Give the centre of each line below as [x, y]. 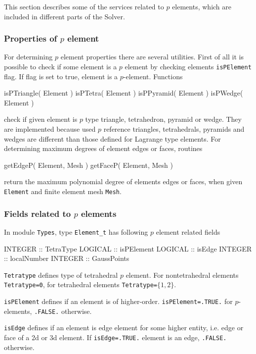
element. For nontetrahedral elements [182, 275]
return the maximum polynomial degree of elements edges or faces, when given [123, 181]
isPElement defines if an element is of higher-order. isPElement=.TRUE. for [118, 301]
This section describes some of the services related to [84, 6]
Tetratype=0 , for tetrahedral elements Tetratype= [81, 284]
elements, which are [202, 6]
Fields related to [38, 213]
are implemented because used [50, 129]
